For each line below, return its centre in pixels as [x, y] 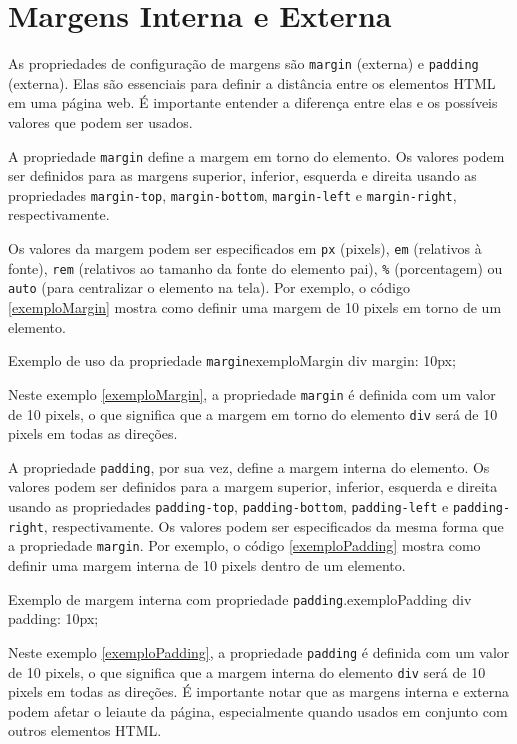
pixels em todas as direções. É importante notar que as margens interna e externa [258, 691]
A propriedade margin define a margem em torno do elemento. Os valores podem [256, 155]
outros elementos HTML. [85, 730]
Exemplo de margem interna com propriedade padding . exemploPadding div [240, 598]
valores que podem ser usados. [100, 121]
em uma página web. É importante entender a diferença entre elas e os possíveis [253, 102]
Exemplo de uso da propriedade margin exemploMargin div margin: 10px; [232, 360]
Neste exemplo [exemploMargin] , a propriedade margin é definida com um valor [252, 393]
